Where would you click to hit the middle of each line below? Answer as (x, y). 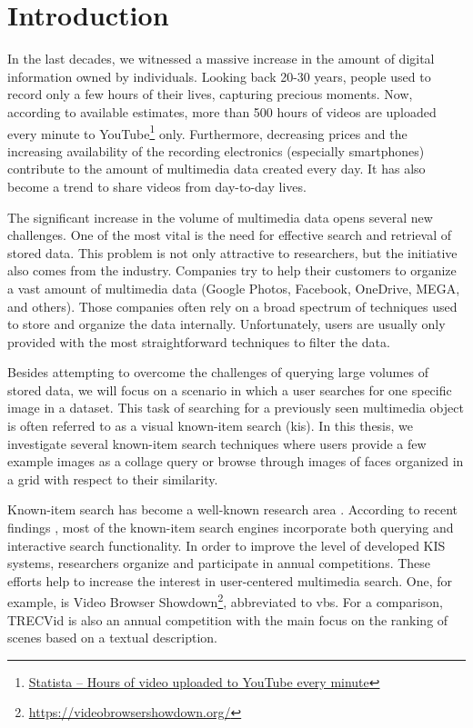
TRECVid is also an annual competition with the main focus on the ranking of (228, 619)
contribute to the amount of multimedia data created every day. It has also (216, 169)
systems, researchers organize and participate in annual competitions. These (219, 563)
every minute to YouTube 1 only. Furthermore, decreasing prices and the (207, 132)
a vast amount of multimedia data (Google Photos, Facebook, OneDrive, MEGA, (234, 288)
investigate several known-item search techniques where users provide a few (217, 443)
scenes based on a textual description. (112, 638)
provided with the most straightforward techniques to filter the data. (199, 341)
